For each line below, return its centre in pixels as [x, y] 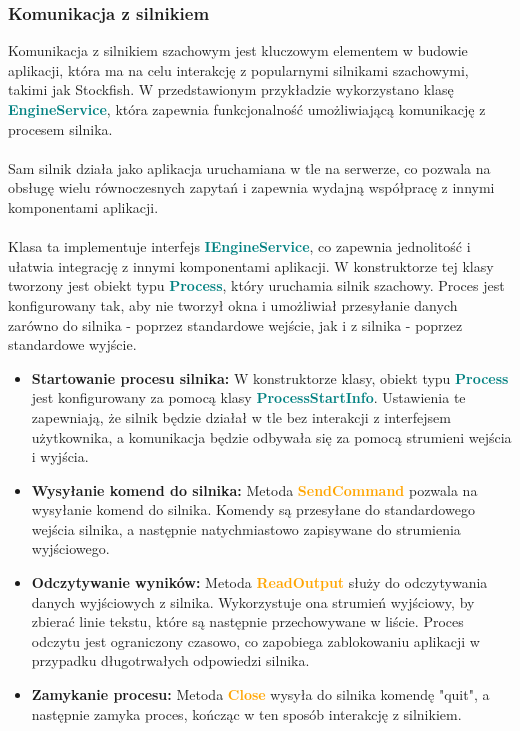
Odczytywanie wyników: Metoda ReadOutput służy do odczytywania [259, 582]
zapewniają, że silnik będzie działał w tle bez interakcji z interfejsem [241, 416]
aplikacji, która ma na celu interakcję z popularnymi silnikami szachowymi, [238, 69]
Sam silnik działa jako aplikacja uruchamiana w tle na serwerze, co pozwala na [249, 167]
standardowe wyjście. [72, 344]
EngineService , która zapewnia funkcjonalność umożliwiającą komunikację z [247, 109]
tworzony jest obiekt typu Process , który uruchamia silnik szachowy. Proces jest [256, 285]
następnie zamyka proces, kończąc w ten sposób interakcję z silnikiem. [246, 713]
